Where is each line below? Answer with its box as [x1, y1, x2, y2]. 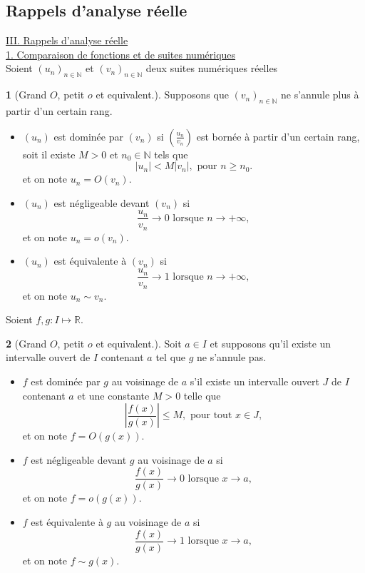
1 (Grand [6, 87, 47, 102]
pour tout [190, 410, 232, 421]
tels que [154, 146, 188, 161]
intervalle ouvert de [6, 350, 91, 365]
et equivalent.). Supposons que [96, 87, 229, 102]
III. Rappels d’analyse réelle [6, 33, 128, 48]
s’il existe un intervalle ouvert [190, 373, 319, 388]
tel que [155, 350, 186, 365]
